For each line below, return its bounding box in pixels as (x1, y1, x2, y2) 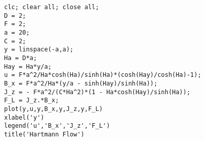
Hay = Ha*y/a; (4, 63, 52, 70)
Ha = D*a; (4, 54, 37, 62)
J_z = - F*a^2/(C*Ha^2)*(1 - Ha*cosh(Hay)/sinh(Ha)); (4, 88, 191, 96)
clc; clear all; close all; (4, 4, 99, 11)
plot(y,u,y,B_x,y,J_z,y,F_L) (4, 105, 103, 112)
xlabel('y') (4, 114, 44, 121)
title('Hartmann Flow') (4, 130, 85, 138)
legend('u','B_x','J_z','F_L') (4, 122, 110, 130)
